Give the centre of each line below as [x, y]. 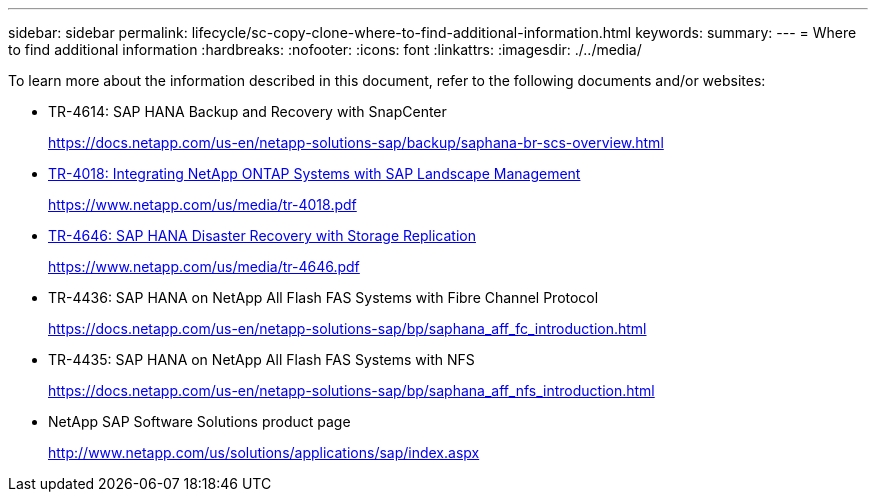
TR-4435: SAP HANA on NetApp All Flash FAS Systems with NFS [261, 359]
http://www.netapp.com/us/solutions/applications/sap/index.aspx [264, 452]
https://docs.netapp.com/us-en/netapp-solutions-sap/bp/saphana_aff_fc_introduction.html [347, 328]
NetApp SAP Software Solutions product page [199, 421]
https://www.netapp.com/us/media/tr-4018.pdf [202, 204]
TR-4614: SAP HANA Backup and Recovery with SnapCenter [247, 111]
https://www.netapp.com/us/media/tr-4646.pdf [204, 266]
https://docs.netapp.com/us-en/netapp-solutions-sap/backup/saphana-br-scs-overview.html [356, 142]
